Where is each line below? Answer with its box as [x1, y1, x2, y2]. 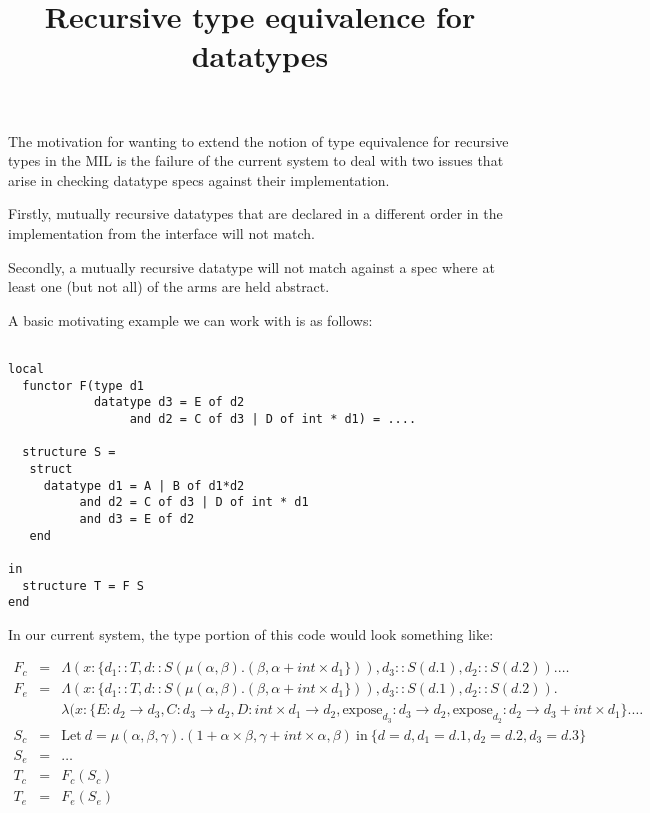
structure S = [22, 445, 116, 460]
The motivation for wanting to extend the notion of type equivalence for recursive [8, 130, 509, 151]
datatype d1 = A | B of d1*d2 [43, 478, 245, 493]
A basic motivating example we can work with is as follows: [8, 309, 373, 330]
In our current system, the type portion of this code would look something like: [8, 623, 494, 644]
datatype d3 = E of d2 [93, 395, 245, 410]
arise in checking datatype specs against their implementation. [8, 169, 390, 190]
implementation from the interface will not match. [8, 222, 315, 243]
